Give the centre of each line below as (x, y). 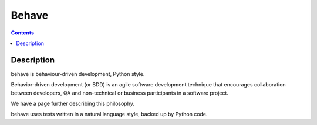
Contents (23, 33)
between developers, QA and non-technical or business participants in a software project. (120, 93)
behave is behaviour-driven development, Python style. (78, 74)
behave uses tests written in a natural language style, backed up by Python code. (109, 114)
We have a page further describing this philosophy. (73, 104)
